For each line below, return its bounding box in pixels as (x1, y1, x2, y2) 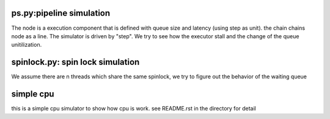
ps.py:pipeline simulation (11, 8, 111, 18)
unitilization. (11, 41, 42, 49)
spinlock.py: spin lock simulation (11, 57, 140, 67)
